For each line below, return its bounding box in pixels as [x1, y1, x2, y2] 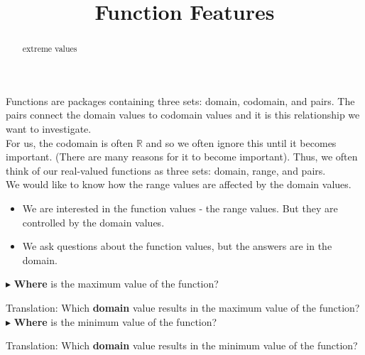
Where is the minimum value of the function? [13, 314, 217, 329]
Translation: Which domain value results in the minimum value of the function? [6, 338, 358, 353]
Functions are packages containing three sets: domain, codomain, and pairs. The [6, 93, 355, 108]
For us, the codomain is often [6, 135, 134, 150]
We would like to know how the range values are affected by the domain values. [6, 177, 352, 192]
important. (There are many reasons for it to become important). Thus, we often [6, 149, 358, 164]
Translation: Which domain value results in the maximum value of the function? [6, 300, 360, 315]
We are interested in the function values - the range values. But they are [22, 200, 338, 215]
